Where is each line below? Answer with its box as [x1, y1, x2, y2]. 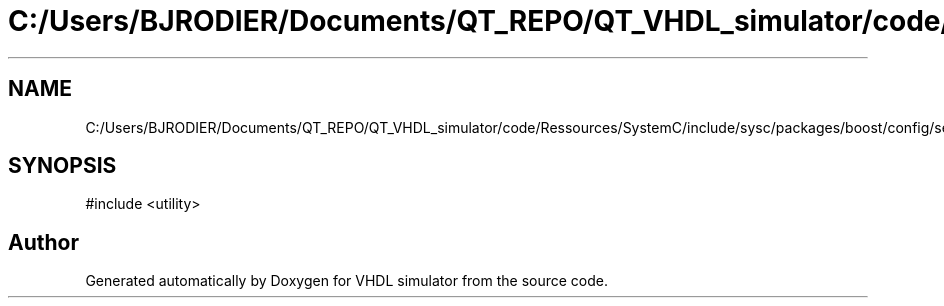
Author [8, 229, 79, 255]
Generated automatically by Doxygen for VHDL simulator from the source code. [85, 272, 609, 290]
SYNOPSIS [8, 153, 117, 179]
